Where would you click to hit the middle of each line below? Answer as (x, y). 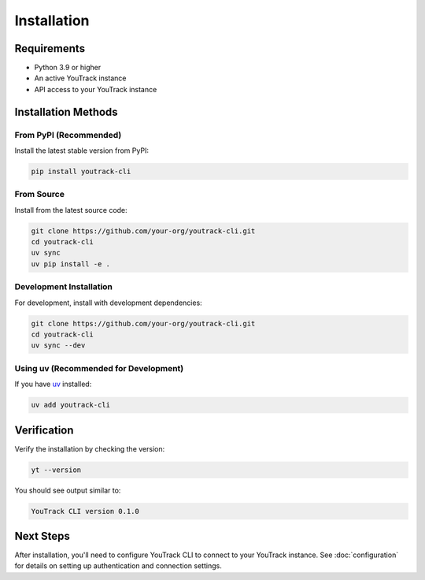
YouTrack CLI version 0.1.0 (85, 511)
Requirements (50, 48)
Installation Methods (66, 112)
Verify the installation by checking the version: (90, 448)
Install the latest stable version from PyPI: (82, 151)
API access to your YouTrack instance (96, 89)
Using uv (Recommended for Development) (99, 368)
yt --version (56, 470)
